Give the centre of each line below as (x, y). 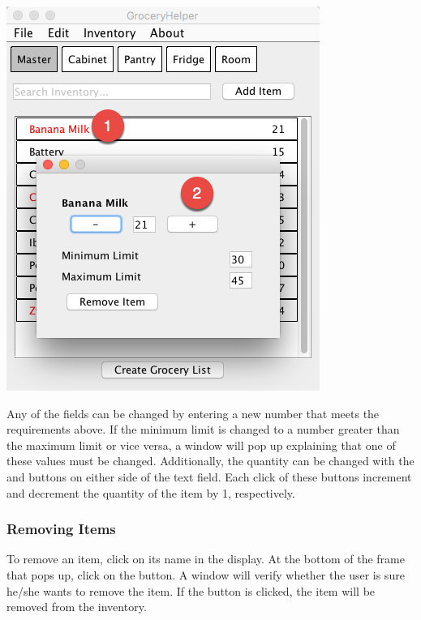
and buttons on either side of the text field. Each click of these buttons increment (209, 476)
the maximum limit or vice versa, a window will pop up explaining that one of (201, 445)
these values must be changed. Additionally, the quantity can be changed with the (210, 461)
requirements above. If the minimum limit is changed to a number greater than (203, 429)
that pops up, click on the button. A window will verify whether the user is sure (206, 574)
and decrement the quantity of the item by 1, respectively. (151, 492)
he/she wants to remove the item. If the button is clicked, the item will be (191, 590)
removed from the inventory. (77, 607)
